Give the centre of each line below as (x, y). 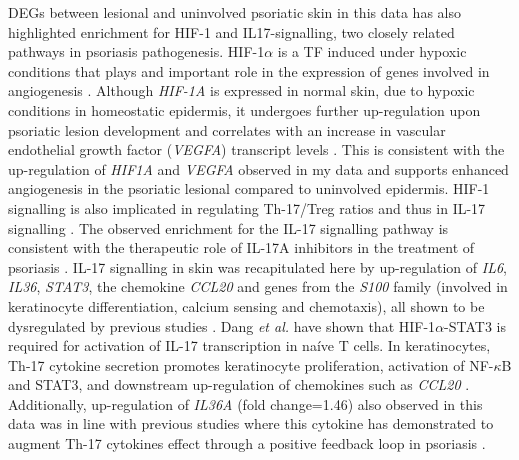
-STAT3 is (475, 325)
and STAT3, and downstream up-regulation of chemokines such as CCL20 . (239, 384)
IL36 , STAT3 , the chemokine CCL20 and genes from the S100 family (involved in (258, 286)
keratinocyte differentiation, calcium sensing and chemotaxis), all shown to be (246, 305)
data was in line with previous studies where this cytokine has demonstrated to (251, 423)
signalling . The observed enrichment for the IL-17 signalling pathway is (228, 227)
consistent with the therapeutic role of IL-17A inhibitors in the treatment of (241, 247)
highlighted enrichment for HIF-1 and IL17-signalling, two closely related (231, 31)
